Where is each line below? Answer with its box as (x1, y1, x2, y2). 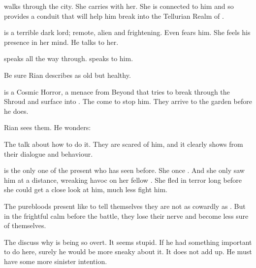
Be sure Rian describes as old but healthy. (4, 69, 131, 80)
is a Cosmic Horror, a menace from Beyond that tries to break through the (4, 86, 230, 97)
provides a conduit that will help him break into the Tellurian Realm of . (4, 10, 224, 21)
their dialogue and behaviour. (4, 148, 93, 159)
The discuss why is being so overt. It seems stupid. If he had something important (4, 236, 252, 247)
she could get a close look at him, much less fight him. (4, 184, 167, 195)
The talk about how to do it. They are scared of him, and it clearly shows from (4, 138, 243, 149)
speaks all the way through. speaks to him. (4, 53, 133, 64)
